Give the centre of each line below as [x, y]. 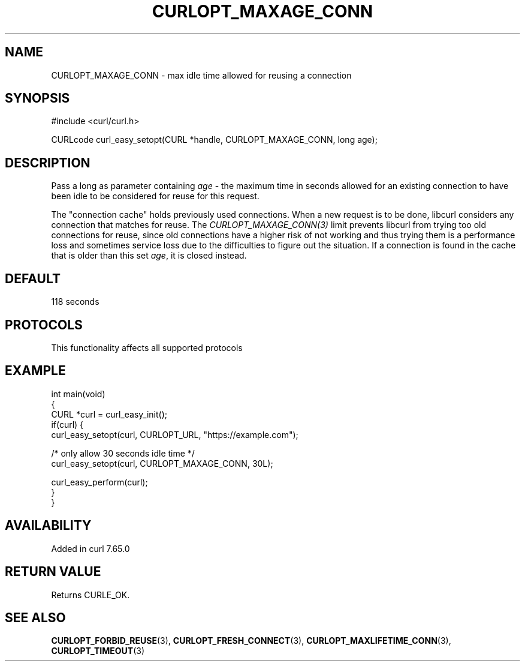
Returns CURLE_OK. [90, 595]
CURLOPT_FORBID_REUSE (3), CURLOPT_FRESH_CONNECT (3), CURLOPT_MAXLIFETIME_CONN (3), [251, 641]
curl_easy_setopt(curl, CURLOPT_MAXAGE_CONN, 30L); [162, 463]
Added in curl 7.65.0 [90, 548]
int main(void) [78, 394]
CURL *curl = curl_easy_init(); [109, 414]
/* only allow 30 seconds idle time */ [123, 453]
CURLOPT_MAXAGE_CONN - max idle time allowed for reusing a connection [201, 75]
